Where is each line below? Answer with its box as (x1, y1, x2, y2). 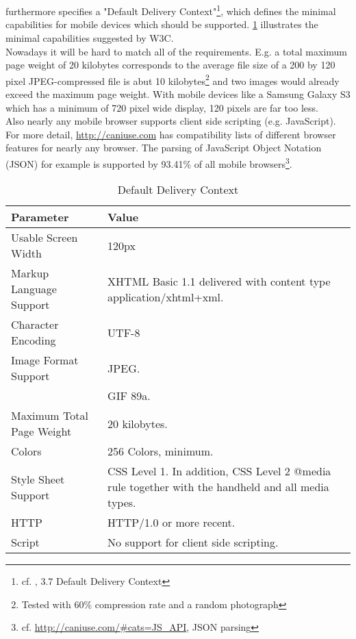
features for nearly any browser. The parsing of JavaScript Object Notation (5, 140, 322, 155)
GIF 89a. (107, 388, 151, 404)
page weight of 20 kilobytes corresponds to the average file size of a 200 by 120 (5, 58, 335, 72)
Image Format (11, 352, 79, 368)
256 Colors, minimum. (107, 443, 214, 460)
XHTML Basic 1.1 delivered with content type (107, 273, 331, 289)
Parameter (11, 209, 69, 225)
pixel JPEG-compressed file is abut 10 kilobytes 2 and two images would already (5, 71, 340, 88)
